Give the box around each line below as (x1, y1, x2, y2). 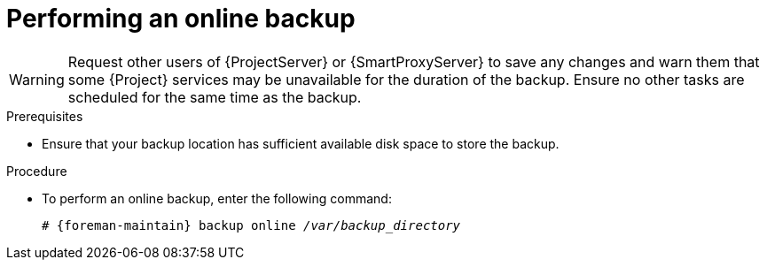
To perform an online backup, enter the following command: (42, 190, 392, 206)
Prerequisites (6, 108, 83, 124)
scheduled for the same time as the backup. (67, 88, 362, 106)
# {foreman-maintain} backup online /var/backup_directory (42, 217, 461, 233)
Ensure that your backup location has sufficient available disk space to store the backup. (42, 135, 560, 151)
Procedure (6, 163, 67, 179)
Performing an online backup (6, 4, 356, 34)
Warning (9, 70, 65, 88)
